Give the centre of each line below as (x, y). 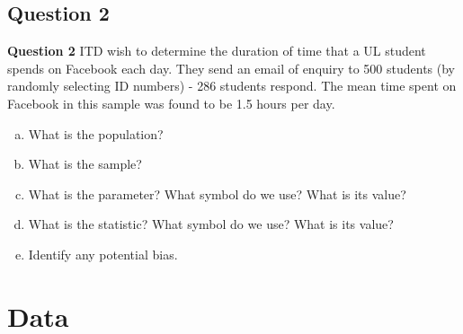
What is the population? (96, 133)
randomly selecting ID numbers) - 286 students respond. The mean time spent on (232, 86)
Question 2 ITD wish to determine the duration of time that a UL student (217, 51)
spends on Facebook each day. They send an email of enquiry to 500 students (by (231, 68)
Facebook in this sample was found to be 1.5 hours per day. (171, 103)
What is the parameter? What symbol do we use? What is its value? (217, 193)
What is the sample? (85, 164)
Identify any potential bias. (103, 254)
